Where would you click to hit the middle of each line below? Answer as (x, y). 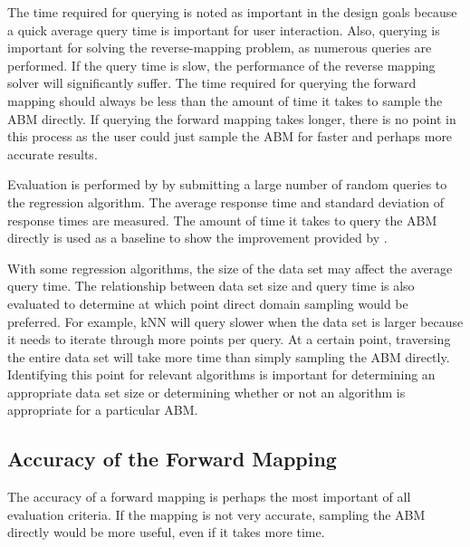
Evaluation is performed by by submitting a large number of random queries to (227, 184)
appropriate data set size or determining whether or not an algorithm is (206, 392)
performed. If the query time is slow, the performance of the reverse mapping (221, 65)
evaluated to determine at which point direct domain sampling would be (208, 303)
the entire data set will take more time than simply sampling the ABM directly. (229, 356)
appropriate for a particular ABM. (103, 410)
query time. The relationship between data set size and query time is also (211, 286)
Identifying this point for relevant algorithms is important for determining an (221, 374)
